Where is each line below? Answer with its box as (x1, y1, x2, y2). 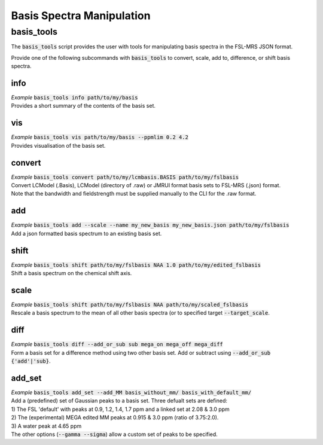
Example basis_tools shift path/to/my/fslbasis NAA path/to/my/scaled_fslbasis (11, 301, 248, 308)
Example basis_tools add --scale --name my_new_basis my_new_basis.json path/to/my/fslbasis (11, 221, 290, 228)
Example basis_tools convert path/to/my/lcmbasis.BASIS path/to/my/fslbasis (11, 173, 239, 181)
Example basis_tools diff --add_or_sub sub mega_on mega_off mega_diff (11, 341, 224, 348)
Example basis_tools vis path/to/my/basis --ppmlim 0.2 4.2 (11, 133, 188, 141)
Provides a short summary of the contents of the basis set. (11, 102, 156, 109)
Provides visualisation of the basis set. (11, 142, 106, 149)
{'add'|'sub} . (11, 358, 51, 365)
